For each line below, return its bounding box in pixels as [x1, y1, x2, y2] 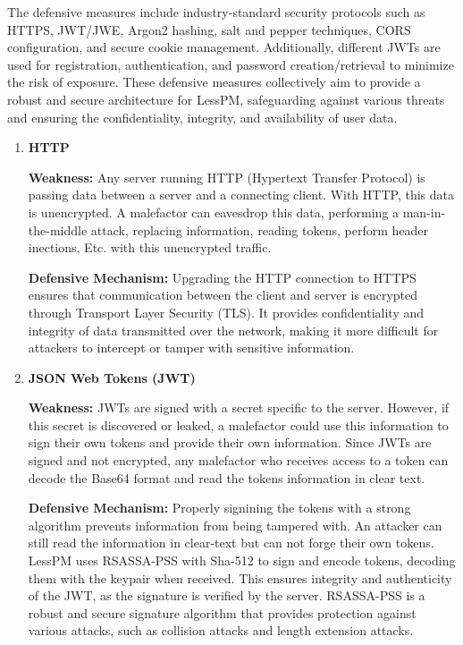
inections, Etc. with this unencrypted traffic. [28, 238, 272, 257]
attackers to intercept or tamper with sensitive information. [28, 338, 355, 357]
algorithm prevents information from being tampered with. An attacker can [28, 515, 442, 534]
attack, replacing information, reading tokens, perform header [90, 220, 428, 239]
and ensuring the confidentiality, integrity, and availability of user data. [7, 107, 398, 126]
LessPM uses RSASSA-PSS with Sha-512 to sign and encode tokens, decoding [28, 551, 456, 570]
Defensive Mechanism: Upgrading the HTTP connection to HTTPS [28, 267, 417, 286]
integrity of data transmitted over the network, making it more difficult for [28, 320, 439, 339]
